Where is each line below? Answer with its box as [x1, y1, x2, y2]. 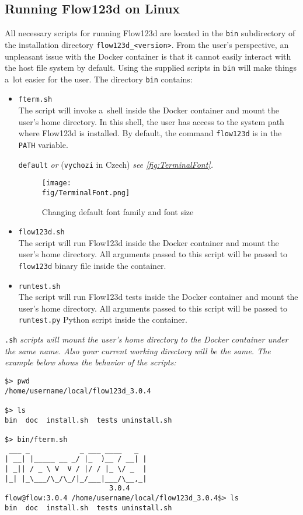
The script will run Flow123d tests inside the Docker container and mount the [18, 291, 298, 303]
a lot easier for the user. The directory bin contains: [5, 72, 193, 85]
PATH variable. [18, 138, 68, 150]
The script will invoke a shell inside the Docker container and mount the [18, 104, 279, 116]
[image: [41, 179, 71, 188]
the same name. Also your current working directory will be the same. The [5, 344, 271, 357]
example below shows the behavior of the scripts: [5, 356, 176, 368]
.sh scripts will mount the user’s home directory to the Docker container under [5, 333, 288, 345]
